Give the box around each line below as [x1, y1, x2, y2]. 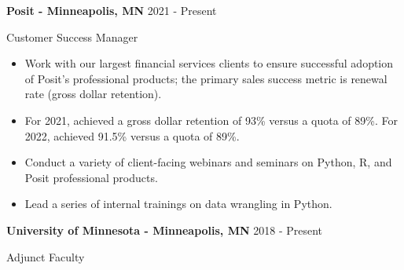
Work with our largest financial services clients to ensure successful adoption [24, 55, 394, 71]
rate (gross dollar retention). [24, 86, 162, 102]
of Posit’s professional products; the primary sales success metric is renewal [24, 70, 387, 86]
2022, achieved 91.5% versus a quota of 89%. [24, 127, 240, 144]
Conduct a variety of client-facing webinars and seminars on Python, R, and [24, 154, 392, 170]
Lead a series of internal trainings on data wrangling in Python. [24, 195, 332, 212]
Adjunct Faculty [6, 248, 85, 265]
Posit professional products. [24, 169, 158, 185]
